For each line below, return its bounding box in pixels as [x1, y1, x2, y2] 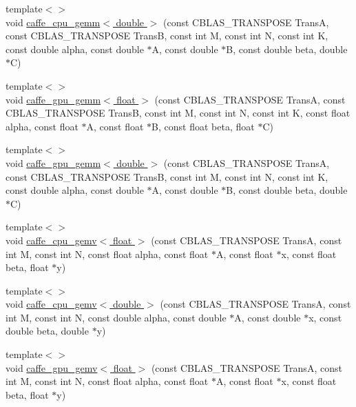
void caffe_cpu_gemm [6, 14, 101, 29]
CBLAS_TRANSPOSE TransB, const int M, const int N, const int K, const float [6, 106, 350, 120]
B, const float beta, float [151, 119, 255, 133]
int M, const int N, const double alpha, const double [6, 310, 227, 324]
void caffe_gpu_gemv [6, 360, 98, 375]
